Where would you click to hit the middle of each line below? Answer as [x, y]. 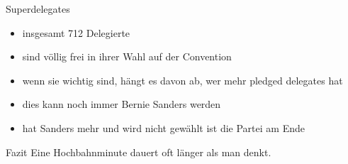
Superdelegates [38, 9]
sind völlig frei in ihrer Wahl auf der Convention [127, 56]
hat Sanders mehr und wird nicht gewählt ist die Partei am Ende [163, 127]
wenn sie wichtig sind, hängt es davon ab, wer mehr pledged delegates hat [183, 80]
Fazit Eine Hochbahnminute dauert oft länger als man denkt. [139, 152]
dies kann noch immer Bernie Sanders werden [122, 104]
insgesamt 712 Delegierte [76, 32]
